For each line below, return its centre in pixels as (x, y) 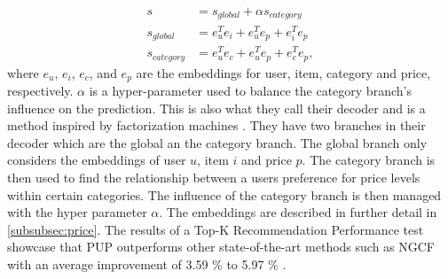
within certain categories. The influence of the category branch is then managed (224, 194)
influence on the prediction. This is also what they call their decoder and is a (216, 108)
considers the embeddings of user (97, 160)
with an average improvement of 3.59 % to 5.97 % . (147, 264)
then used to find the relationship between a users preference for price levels (214, 178)
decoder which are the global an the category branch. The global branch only (217, 142)
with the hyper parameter (77, 212)
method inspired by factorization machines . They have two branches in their (216, 125)
